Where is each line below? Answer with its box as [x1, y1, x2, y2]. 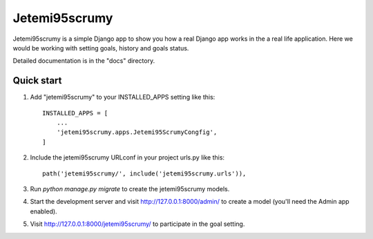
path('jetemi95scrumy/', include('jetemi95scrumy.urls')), [42, 169, 247, 178]
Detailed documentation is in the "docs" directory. [12, 57, 155, 65]
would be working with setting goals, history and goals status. [12, 44, 189, 52]
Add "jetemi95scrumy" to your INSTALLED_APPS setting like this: [30, 93, 216, 102]
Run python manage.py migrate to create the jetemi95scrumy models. [30, 184, 230, 193]
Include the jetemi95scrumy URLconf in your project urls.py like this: [30, 153, 224, 162]
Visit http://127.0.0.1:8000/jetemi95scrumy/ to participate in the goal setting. [30, 220, 245, 228]
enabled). [30, 207, 58, 216]
